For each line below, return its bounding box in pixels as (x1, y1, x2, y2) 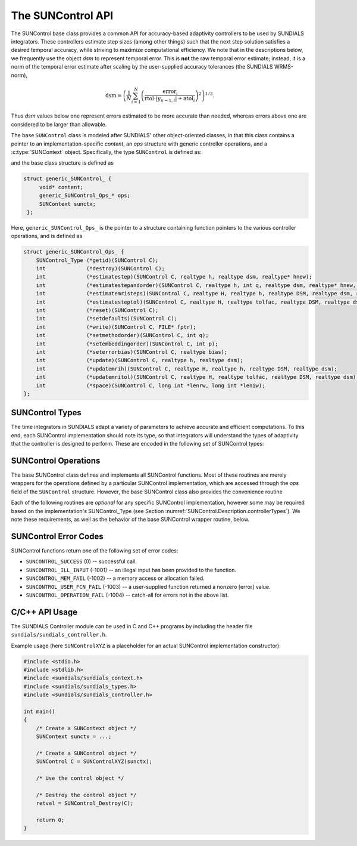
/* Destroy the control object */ (36, 791, 137, 798)
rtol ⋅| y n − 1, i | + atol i (144, 95, 196, 103)
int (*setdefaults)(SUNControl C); (36, 315, 178, 322)
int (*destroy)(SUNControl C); (36, 265, 165, 272)
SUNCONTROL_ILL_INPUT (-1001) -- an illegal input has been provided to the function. (26, 566, 237, 573)
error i (162, 88, 178, 97)
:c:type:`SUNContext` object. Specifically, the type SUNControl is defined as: (11, 148, 202, 155)
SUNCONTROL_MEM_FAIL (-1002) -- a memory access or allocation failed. (26, 575, 205, 582)
